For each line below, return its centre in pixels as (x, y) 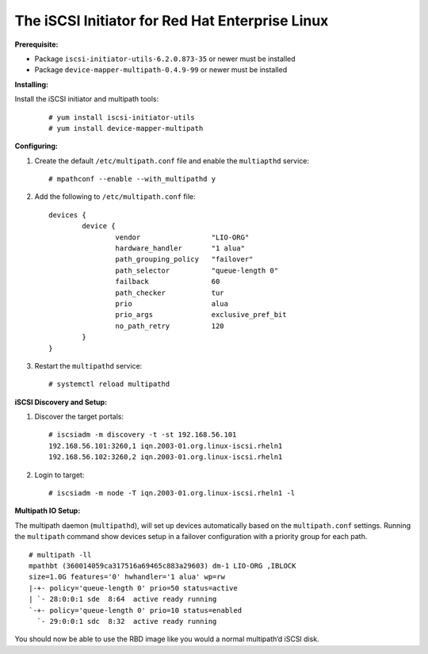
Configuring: (36, 146)
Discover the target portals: (79, 417)
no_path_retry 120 (170, 326)
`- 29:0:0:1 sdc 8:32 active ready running (127, 621)
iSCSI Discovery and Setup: (61, 402)
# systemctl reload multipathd (109, 384)
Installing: (32, 84)
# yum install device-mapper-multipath (126, 128)
